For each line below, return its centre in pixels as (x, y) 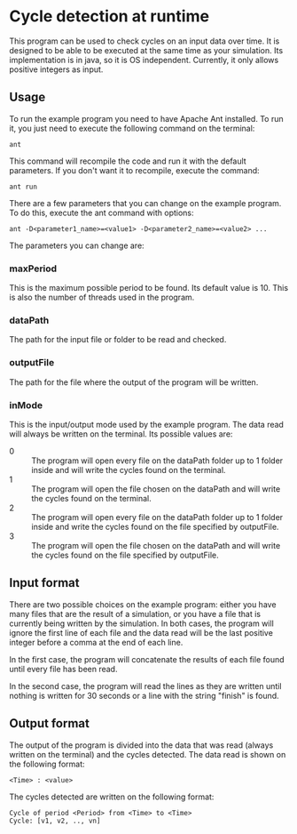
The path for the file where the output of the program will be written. (134, 382)
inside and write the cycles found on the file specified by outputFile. (155, 526)
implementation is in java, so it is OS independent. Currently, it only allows (144, 60)
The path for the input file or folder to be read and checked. (118, 340)
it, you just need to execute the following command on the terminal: (132, 128)
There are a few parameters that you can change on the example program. (145, 203)
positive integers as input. (56, 69)
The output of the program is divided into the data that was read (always (141, 745)
